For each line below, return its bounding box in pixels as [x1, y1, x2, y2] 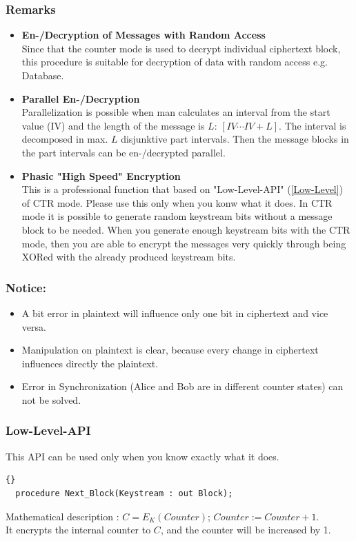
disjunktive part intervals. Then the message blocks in [121, 132, 349, 146]
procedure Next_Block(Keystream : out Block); [15, 488, 233, 498]
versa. [21, 319, 46, 334]
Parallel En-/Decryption [21, 91, 140, 105]
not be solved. [21, 392, 81, 407]
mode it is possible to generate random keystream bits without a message [21, 209, 333, 223]
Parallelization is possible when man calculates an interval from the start [21, 105, 330, 119]
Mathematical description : [6, 509, 119, 523]
